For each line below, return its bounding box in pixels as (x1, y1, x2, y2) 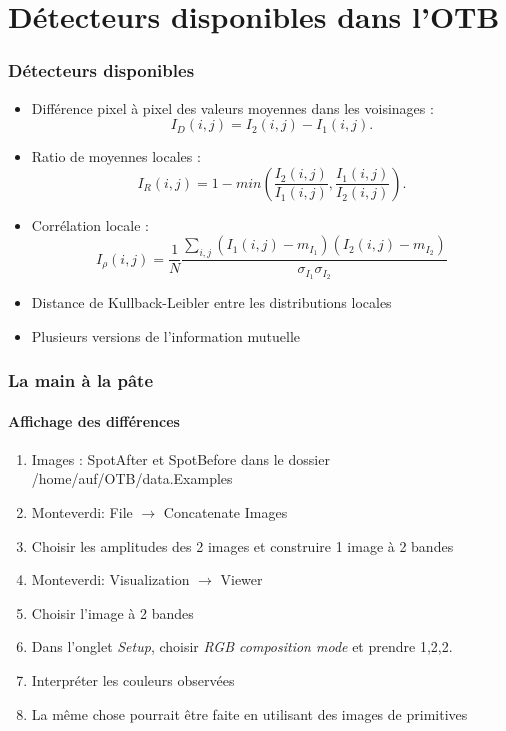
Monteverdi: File (31, 502, 133, 523)
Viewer (220, 569, 263, 590)
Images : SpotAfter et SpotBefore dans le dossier (31, 448, 330, 469)
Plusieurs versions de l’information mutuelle (31, 325, 300, 346)
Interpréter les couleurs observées (31, 670, 235, 691)
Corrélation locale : (31, 214, 149, 235)
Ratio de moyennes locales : (31, 146, 201, 167)
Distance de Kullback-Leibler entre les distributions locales (31, 292, 392, 313)
